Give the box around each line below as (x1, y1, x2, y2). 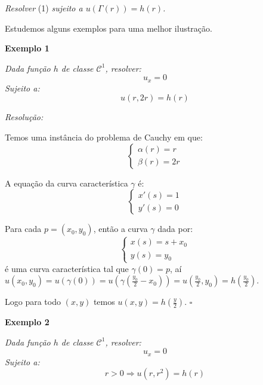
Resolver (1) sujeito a (5, 2, 83, 14)
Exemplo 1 (5, 42, 49, 54)
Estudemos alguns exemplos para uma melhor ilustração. (5, 22, 212, 34)
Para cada (5, 222, 42, 235)
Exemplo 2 (5, 316, 49, 328)
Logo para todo (5, 295, 61, 308)
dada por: (157, 222, 193, 235)
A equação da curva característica (5, 176, 128, 189)
